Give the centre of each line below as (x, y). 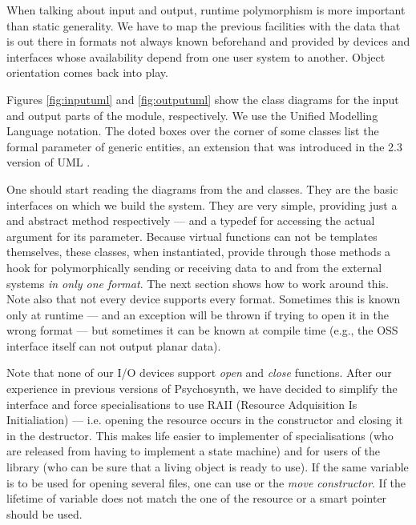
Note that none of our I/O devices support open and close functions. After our (199, 373)
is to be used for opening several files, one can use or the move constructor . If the (206, 482)
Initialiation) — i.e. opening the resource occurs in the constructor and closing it (205, 420)
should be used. (44, 513)
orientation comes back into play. (87, 72)
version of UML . (48, 162)
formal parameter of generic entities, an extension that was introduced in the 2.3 (204, 146)
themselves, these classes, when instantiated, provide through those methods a (199, 252)
